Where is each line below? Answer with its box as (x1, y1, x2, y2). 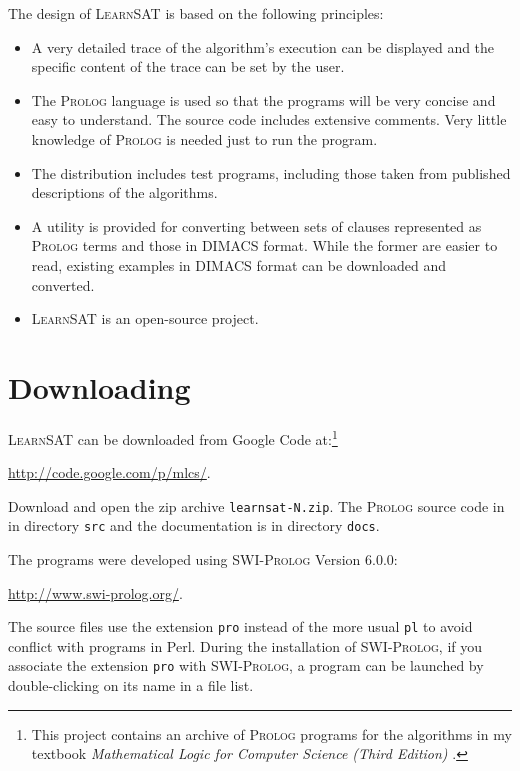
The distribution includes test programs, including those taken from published (31, 162, 511, 183)
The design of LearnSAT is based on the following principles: (8, 3, 384, 23)
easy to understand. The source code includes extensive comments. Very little (31, 109, 507, 130)
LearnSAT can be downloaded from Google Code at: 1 (8, 425, 338, 449)
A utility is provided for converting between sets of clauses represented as (31, 215, 482, 236)
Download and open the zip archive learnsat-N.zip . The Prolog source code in (8, 495, 505, 516)
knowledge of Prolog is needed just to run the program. (31, 128, 378, 149)
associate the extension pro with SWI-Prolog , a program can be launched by (8, 655, 484, 676)
